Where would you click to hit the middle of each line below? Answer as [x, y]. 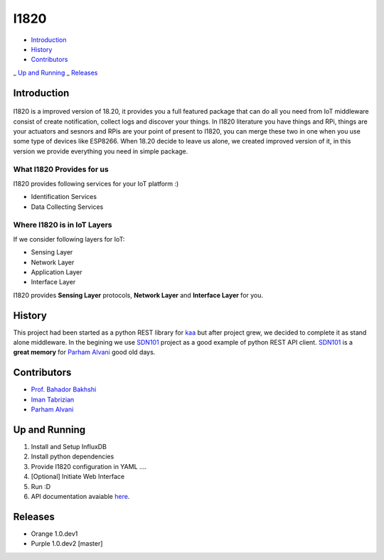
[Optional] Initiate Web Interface [78, 477]
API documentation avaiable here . [80, 496]
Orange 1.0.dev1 [54, 534]
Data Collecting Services [67, 207]
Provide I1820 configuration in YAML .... [89, 466]
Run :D [41, 486]
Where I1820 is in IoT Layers [63, 225]
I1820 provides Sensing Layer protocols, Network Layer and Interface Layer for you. [138, 295]
